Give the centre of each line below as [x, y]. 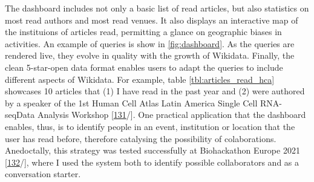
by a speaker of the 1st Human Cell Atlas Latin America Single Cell [131, 102]
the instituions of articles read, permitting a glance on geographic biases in [143, 32]
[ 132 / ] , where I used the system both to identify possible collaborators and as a [152, 162]
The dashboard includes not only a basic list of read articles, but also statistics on [157, 8]
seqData [20, 115]
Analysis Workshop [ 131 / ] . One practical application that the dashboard [172, 115]
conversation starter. [43, 174]
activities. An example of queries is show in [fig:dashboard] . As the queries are [150, 43]
